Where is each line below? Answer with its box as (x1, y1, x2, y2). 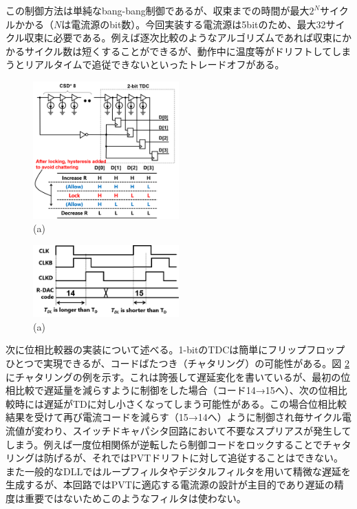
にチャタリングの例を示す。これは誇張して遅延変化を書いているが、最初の (6, 369, 341, 384)
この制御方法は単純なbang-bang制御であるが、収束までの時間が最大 (6, 3, 310, 17)
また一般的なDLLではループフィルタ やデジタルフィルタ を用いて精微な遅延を (6, 464, 351, 478)
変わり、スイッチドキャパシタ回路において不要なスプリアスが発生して (34, 424, 351, 438)
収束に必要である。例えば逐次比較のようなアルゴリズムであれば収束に (24, 30, 342, 45)
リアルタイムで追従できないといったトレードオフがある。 (24, 57, 285, 72)
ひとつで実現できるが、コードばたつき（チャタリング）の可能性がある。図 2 (6, 356, 349, 371)
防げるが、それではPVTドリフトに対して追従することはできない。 (43, 450, 344, 465)
